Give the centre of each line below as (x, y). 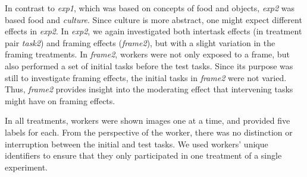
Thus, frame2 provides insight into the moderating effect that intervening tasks (149, 89)
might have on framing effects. (60, 100)
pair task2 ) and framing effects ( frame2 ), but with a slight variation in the (140, 42)
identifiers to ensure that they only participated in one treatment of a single (143, 155)
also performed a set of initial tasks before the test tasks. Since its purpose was (149, 65)
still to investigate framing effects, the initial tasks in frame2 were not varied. (146, 77)
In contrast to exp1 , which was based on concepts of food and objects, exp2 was (150, 8)
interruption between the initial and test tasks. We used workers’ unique (137, 144)
